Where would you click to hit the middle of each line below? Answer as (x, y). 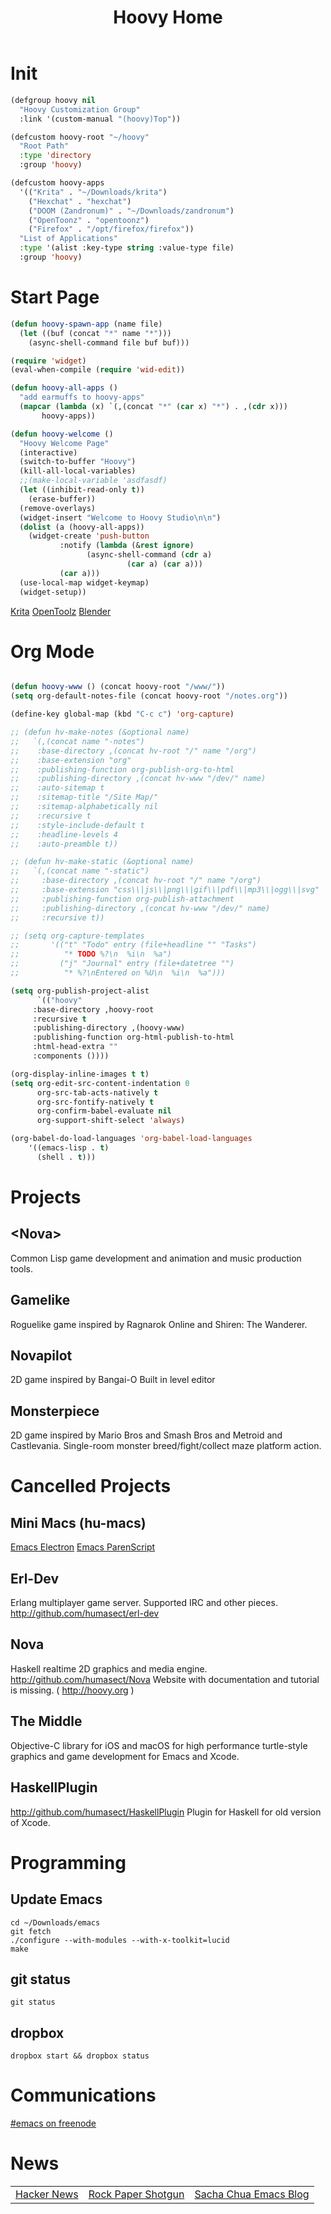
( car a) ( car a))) (164, 564)
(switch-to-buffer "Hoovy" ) (78, 462)
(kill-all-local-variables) (78, 471)
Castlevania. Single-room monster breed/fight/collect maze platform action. (166, 1446)
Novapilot (41, 1356)
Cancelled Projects (91, 1486)
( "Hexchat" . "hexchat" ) (80, 201)
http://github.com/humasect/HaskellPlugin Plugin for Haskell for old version (166, 1812)
